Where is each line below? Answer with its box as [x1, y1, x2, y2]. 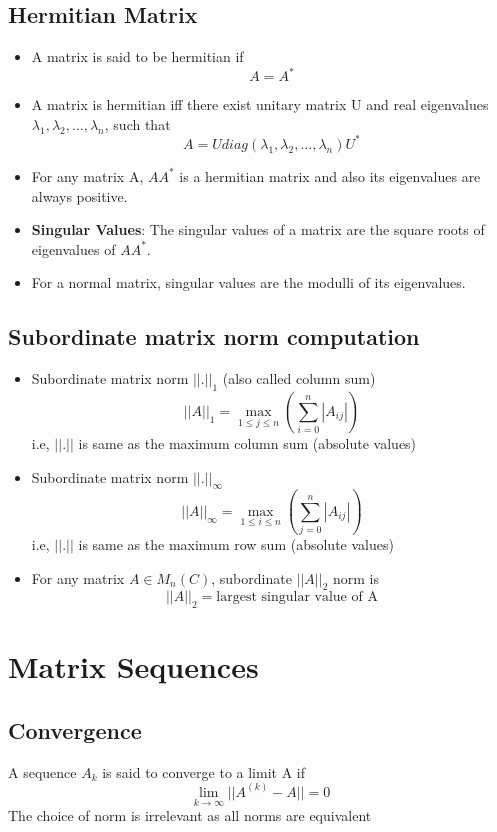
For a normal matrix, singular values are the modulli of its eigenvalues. [31, 272, 466, 293]
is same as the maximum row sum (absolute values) [78, 534, 394, 555]
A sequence [8, 761, 77, 782]
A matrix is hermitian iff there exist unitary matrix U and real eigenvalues [31, 94, 489, 115]
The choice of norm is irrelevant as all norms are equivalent [8, 805, 372, 826]
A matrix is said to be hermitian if [31, 46, 244, 67]
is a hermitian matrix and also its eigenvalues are [179, 165, 481, 186]
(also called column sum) [222, 368, 376, 389]
